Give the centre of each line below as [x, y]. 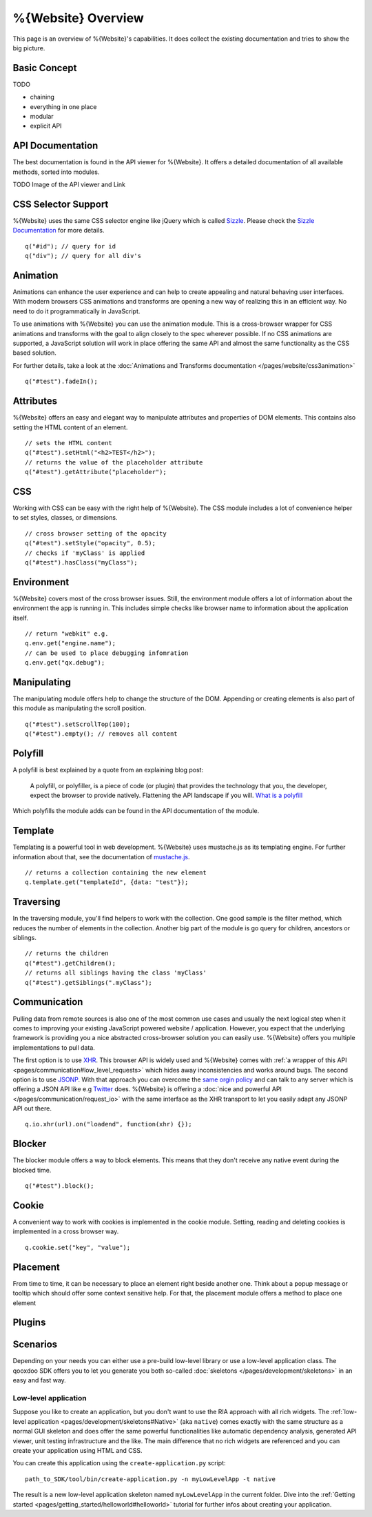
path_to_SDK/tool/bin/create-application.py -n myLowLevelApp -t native [150, 1479]
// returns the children [67, 953]
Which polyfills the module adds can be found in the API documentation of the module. [136, 811]
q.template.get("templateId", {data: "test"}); [107, 882]
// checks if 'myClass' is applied [85, 553]
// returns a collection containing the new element [116, 873]
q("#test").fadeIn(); [61, 382]
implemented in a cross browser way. [66, 1231]
